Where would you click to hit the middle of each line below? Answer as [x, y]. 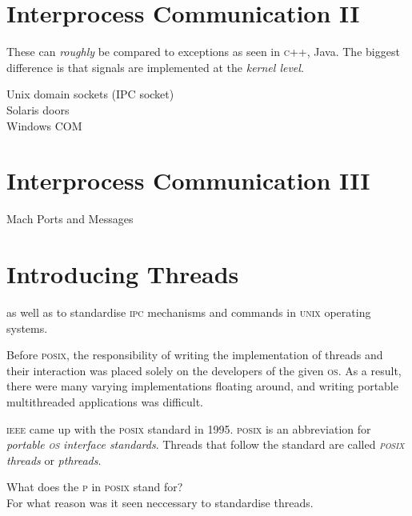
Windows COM [44, 125]
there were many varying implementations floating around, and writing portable [202, 386]
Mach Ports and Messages [70, 219]
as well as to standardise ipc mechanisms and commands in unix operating [189, 312]
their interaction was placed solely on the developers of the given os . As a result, [204, 370]
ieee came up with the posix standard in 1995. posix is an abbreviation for [189, 428]
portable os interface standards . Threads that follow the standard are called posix [206, 444]
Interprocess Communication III [188, 180]
